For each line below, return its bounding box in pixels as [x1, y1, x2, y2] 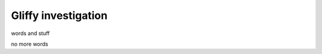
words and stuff [11, 30, 50, 37]
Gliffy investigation [11, 9, 108, 22]
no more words [11, 40, 48, 47]
